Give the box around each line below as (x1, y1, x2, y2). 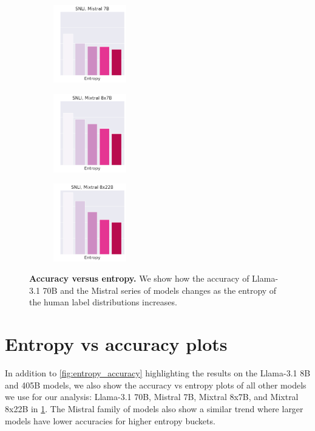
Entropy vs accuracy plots (5, 331, 228, 356)
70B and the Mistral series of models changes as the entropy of (42, 283, 277, 296)
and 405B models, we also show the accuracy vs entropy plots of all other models (5, 378, 307, 391)
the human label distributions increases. (29, 296, 177, 308)
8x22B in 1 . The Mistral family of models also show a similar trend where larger (5, 402, 303, 415)
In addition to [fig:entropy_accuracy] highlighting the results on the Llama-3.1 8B (5, 367, 311, 379)
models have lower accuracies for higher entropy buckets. (5, 414, 215, 427)
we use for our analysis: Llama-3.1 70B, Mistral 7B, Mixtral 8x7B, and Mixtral (5, 390, 299, 403)
